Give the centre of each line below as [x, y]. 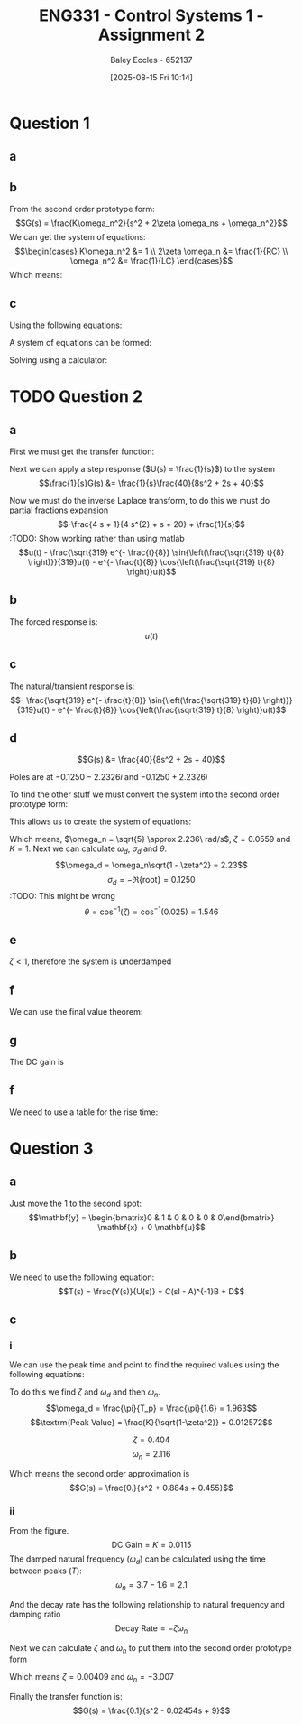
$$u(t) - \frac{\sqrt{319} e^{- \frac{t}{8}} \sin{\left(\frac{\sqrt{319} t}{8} [151, 552]
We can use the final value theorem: [76, 1012]
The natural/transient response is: [72, 686]
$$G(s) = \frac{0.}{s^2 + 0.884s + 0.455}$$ [151, 1488]
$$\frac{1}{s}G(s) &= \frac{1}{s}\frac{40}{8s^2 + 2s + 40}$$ [151, 483]
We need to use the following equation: [82, 1277]
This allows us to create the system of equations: [101, 821]
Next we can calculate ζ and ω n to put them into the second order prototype [151, 1649]
